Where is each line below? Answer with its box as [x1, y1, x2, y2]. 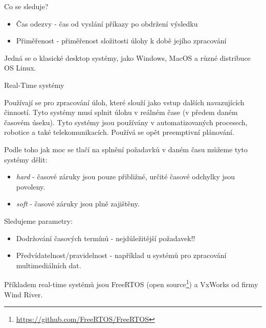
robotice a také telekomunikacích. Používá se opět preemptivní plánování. [4, 127, 234, 137]
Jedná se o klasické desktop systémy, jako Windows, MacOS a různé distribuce [4, 52, 251, 63]
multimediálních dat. [16, 260, 81, 270]
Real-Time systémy [4, 79, 64, 90]
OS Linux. [4, 62, 36, 73]
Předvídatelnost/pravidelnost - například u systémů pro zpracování [16, 250, 227, 261]
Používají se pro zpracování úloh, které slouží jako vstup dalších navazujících [4, 97, 245, 107]
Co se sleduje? [4, 1, 49, 11]
